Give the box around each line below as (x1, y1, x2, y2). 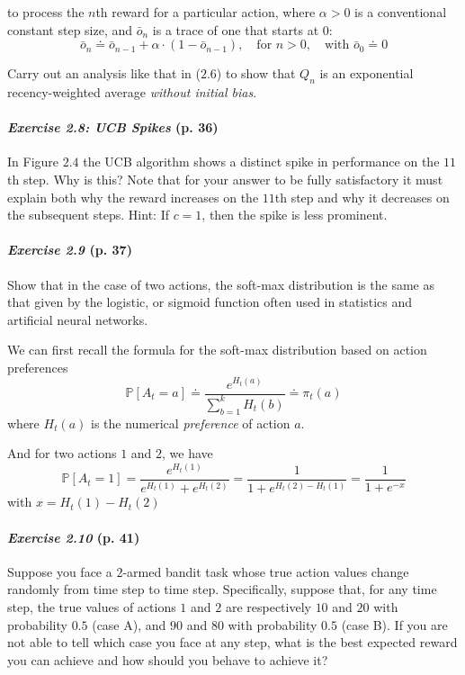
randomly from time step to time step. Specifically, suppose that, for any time (7, 580, 437, 598)
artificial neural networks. (7, 310, 148, 328)
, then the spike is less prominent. (201, 205, 388, 224)
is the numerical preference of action (90, 413, 291, 432)
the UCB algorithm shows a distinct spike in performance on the (83, 152, 440, 171)
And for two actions (7, 444, 117, 463)
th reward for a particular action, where (95, 3, 316, 21)
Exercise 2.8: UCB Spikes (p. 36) (7, 118, 219, 137)
